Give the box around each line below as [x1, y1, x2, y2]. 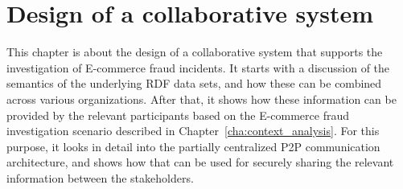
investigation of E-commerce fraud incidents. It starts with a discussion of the [6, 59, 390, 76]
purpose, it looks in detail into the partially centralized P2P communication [6, 138, 380, 154]
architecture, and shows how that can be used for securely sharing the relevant [6, 154, 394, 171]
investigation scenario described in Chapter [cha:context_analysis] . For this [6, 122, 380, 139]
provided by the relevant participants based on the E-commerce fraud [6, 106, 350, 123]
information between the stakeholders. [6, 169, 194, 186]
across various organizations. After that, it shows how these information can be [6, 90, 397, 107]
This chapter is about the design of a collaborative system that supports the [6, 43, 383, 60]
